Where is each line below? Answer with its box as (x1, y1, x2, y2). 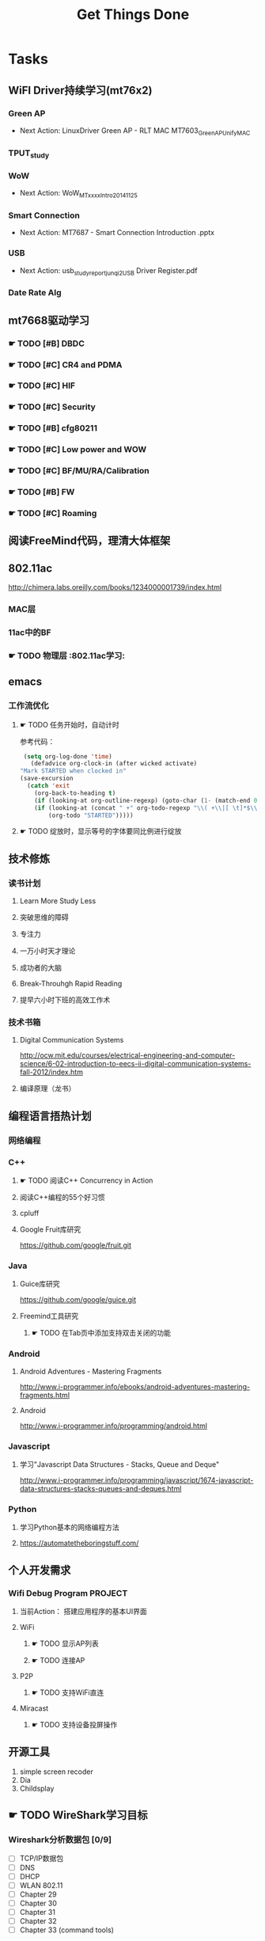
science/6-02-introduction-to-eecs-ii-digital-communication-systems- (19, 1059, 252, 1069)
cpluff (19, 1209, 40, 1218)
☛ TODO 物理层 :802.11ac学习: (8, 650, 125, 661)
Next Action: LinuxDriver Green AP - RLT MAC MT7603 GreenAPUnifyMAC (19, 125, 251, 137)
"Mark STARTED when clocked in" (19, 767, 127, 775)
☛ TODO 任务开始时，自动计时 (19, 720, 120, 729)
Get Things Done (76, 6, 190, 24)
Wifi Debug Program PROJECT (8, 1587, 128, 1598)
